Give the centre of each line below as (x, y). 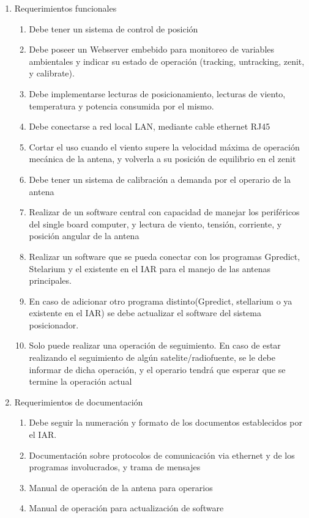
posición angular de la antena (84, 236)
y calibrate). (52, 73)
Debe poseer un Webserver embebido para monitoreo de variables (152, 49)
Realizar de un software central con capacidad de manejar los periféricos (164, 212)
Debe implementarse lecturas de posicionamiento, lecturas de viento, (157, 93)
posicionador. (54, 324)
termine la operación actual (80, 381)
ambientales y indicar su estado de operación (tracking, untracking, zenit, (167, 61)
